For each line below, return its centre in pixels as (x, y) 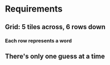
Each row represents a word (38, 41)
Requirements (34, 9)
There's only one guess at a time (55, 56)
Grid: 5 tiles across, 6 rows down (55, 27)
